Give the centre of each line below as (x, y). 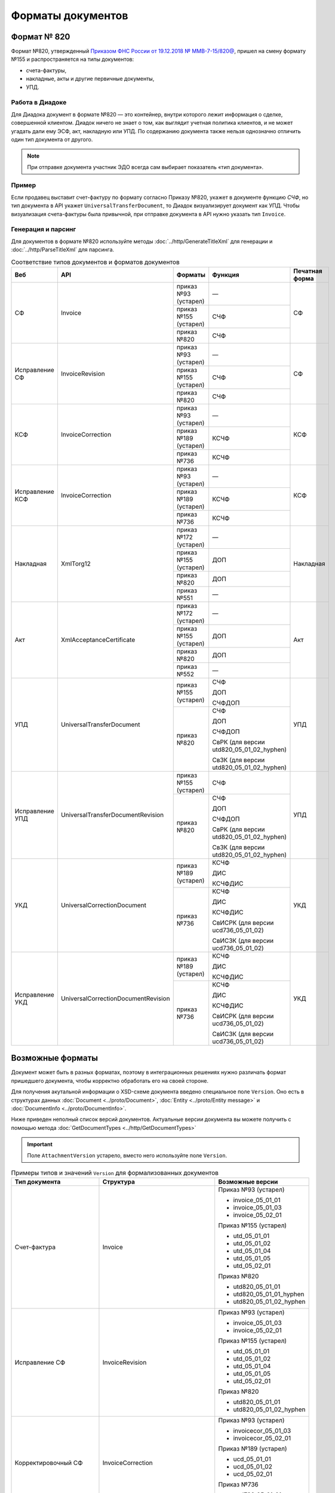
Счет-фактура (35, 1247)
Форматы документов (70, 16)
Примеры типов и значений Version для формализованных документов (115, 1173)
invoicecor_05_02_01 (262, 1438)
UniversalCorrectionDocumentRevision (115, 999)
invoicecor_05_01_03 (262, 1431)
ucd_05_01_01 (252, 1459)
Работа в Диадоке (39, 103)
